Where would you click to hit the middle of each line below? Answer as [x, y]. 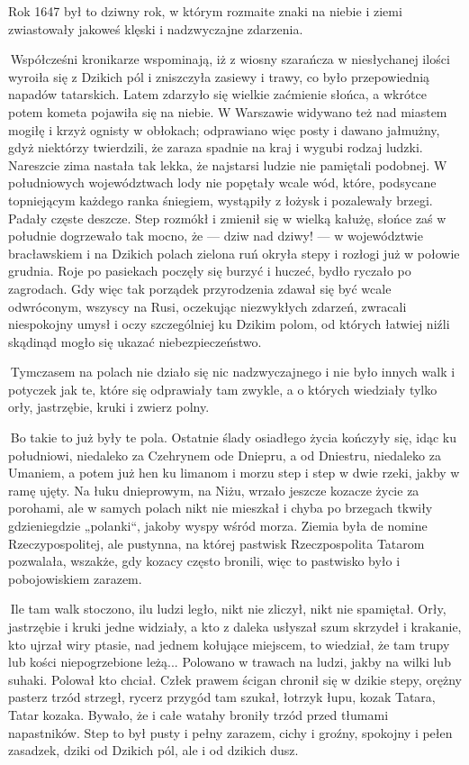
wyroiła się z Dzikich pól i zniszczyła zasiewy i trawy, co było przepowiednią [219, 76]
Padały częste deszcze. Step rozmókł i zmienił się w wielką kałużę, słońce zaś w [227, 218]
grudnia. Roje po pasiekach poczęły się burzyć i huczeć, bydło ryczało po [210, 271]
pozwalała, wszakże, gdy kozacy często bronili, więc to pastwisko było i [204, 561]
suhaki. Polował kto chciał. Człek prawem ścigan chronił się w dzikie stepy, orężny [235, 679]
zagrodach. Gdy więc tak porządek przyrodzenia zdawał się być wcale [200, 288]
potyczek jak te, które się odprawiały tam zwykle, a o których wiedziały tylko [223, 389]
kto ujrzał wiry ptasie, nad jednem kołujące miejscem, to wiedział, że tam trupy [229, 644]
